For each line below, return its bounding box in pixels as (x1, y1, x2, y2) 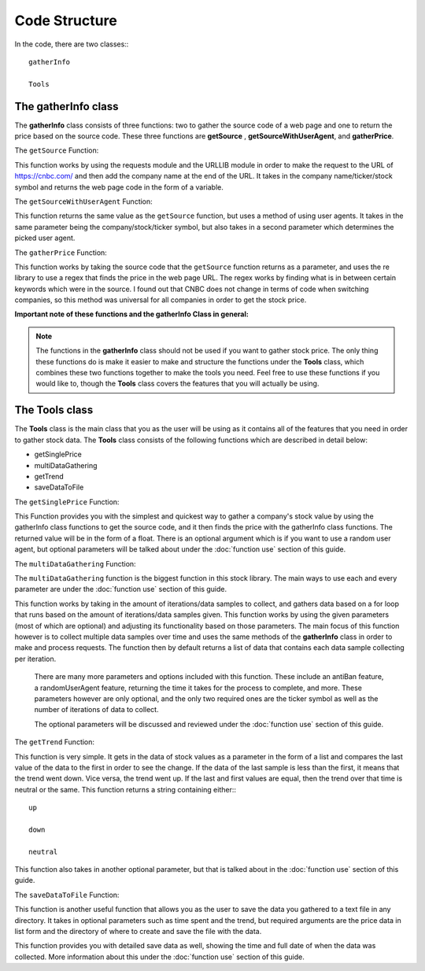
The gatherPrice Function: (14, 248, 108, 257)
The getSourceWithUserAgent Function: (14, 197, 153, 206)
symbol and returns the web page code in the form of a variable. (14, 182, 224, 192)
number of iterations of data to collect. (34, 705, 159, 714)
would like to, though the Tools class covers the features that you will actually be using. (35, 378, 320, 389)
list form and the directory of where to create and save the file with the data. (14, 926, 262, 936)
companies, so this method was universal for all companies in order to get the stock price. (14, 295, 307, 305)
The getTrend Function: (14, 737, 94, 747)
